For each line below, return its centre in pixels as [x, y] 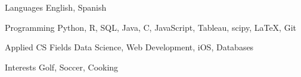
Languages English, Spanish [56, 7]
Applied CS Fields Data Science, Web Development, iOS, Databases [129, 47]
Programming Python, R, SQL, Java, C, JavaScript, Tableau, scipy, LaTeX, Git [150, 27]
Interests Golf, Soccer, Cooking [62, 67]
